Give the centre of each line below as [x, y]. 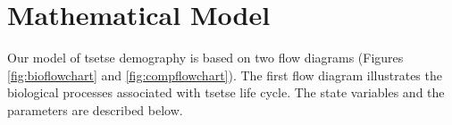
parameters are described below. [95, 109]
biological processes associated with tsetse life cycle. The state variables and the [226, 92]
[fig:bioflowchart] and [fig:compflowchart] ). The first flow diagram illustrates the [225, 75]
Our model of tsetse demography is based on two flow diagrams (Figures [205, 58]
